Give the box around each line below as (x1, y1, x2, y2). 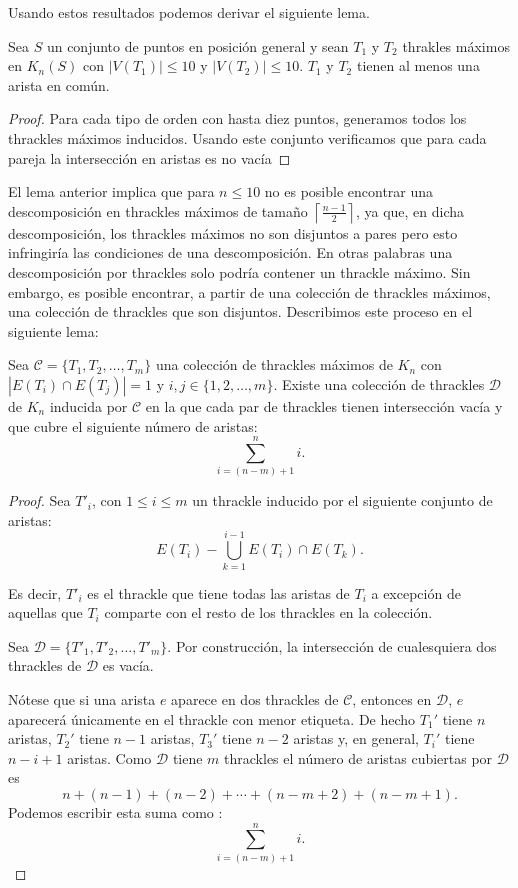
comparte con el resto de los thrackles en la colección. (104, 602, 433, 623)
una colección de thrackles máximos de (155, 354, 393, 375)
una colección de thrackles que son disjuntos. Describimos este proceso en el (8, 301, 473, 322)
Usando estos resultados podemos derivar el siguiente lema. (8, 2, 370, 22)
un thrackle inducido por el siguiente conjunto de (192, 490, 493, 511)
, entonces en (352, 688, 432, 709)
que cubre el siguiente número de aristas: (8, 415, 258, 436)
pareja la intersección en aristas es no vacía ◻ (8, 147, 291, 168)
